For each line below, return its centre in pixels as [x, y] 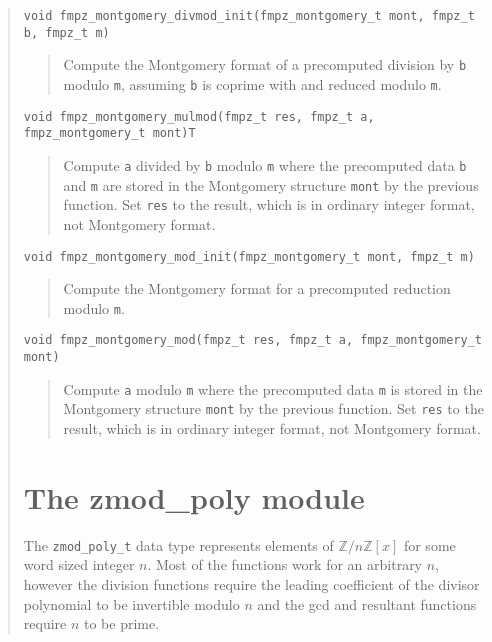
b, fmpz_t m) [66, 32]
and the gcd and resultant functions [367, 603]
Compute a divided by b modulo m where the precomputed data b [265, 164]
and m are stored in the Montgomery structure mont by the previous [271, 184]
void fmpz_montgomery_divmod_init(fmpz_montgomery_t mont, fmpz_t [249, 16]
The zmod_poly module [194, 496]
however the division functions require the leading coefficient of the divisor [251, 584]
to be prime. [122, 623]
